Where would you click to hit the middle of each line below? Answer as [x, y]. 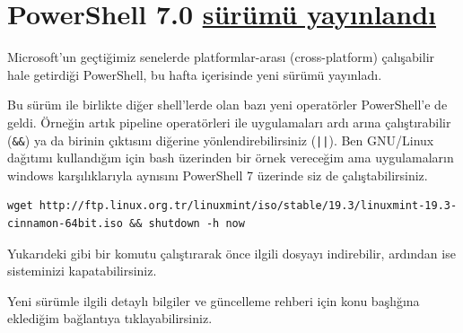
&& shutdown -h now [187, 223]
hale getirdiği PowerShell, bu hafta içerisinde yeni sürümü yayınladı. [195, 74]
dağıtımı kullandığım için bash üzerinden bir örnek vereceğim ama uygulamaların [231, 158]
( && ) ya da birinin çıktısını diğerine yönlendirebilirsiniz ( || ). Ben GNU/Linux [221, 140]
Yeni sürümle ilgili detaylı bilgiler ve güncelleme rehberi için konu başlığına [214, 300]
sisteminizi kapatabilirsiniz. [82, 271]
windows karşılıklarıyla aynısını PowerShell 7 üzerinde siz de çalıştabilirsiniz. [218, 175]
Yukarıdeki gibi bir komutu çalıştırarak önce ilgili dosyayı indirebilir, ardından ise [231, 253]
